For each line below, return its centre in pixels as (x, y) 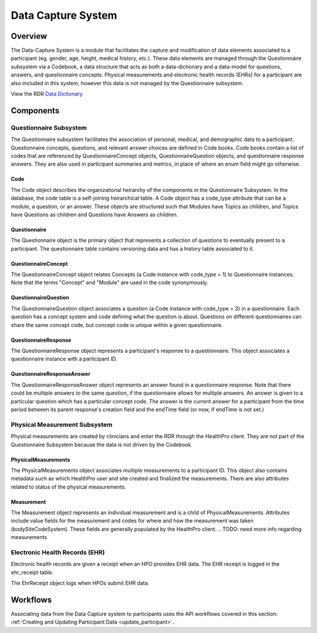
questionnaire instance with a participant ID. (64, 359)
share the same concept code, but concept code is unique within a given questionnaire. (117, 325)
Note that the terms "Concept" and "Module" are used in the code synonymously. (109, 282)
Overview (29, 36)
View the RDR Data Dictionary (47, 94)
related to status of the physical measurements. (68, 487)
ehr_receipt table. (32, 572)
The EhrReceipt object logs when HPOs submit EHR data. (80, 583)
